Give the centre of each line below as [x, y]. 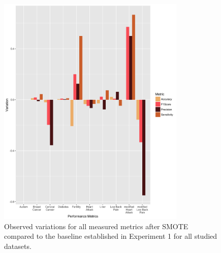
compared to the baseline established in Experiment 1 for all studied [111, 236]
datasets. [18, 246]
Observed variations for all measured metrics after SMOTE [96, 226]
